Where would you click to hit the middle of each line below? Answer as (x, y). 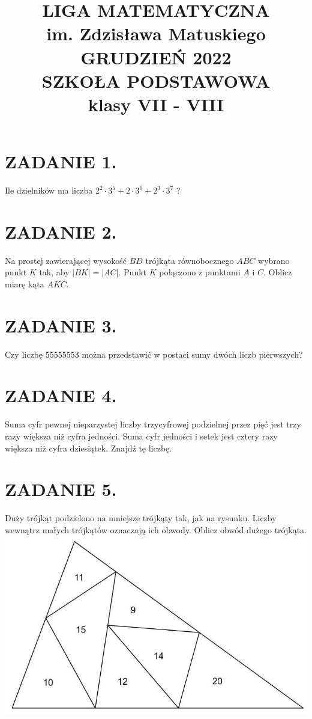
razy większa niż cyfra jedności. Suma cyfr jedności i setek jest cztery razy (141, 436)
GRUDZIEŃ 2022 (156, 57)
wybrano (274, 260)
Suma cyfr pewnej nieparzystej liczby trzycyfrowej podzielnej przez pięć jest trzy (153, 424)
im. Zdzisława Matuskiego (156, 33)
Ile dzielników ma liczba (49, 190)
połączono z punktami (200, 272)
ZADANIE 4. (61, 395)
